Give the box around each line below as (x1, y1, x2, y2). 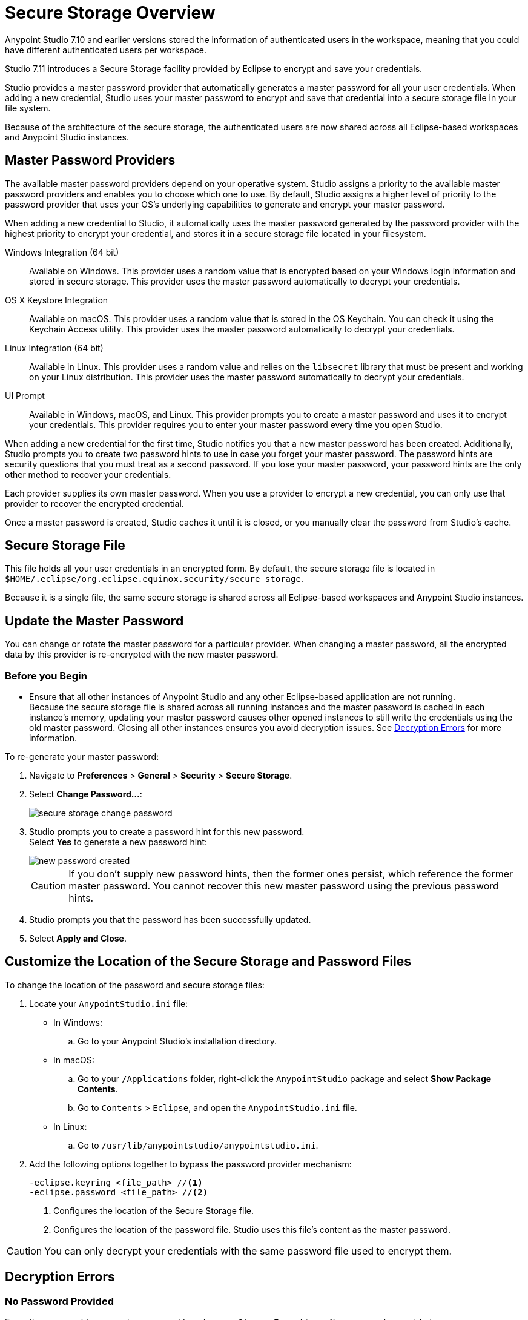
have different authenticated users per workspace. (5, 44, 206, 55)
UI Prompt (5, 390, 45, 401)
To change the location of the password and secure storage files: (5, 979, 265, 990)
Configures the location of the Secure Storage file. (53, 1205, 254, 1216)
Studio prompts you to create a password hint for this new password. (29, 827, 305, 837)
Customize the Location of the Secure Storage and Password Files (5, 954, 412, 969)
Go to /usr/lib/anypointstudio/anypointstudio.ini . (78, 1140, 318, 1150)
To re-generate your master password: (5, 751, 159, 762)
